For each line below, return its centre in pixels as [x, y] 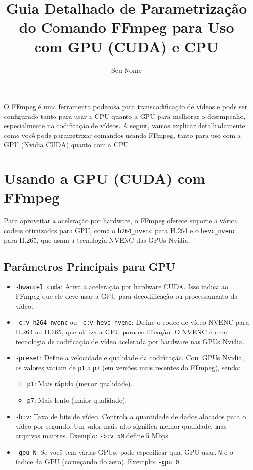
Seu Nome [126, 69]
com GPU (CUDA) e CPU [126, 46]
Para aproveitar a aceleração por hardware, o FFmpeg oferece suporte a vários [121, 221]
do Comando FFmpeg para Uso [126, 27]
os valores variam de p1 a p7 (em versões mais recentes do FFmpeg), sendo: [128, 367]
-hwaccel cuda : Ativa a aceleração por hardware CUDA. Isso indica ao [122, 286]
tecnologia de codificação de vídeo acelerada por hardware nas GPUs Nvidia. [130, 341]
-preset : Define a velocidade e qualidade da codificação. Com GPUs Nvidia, [130, 358]
